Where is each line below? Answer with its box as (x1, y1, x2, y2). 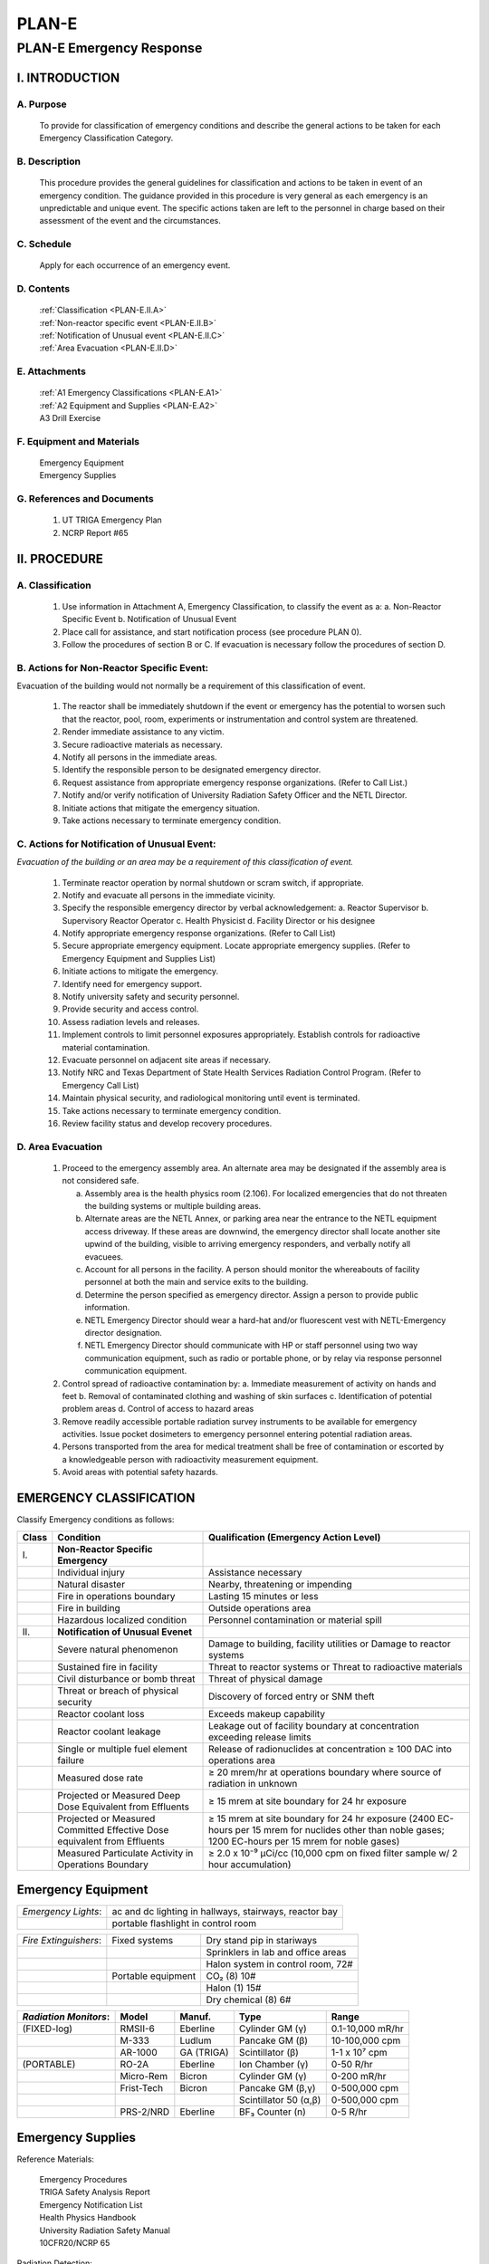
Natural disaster (57, 1578, 126, 1590)
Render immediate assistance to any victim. (62, 726, 225, 737)
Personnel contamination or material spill (208, 1613, 382, 1626)
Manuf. (179, 2010, 212, 2023)
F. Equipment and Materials (16, 435, 140, 447)
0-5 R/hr (331, 2106, 368, 2118)
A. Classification (16, 579, 91, 591)
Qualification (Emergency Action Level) (208, 1530, 381, 1543)
